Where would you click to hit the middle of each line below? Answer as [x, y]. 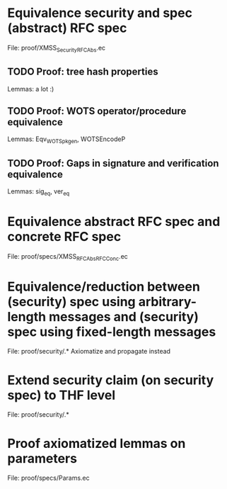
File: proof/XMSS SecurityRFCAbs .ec [57, 49]
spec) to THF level [62, 395]
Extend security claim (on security [111, 380]
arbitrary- [167, 302]
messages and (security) [124, 316]
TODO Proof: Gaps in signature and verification [113, 163]
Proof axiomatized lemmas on [97, 443]
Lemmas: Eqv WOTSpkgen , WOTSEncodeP [66, 140]
